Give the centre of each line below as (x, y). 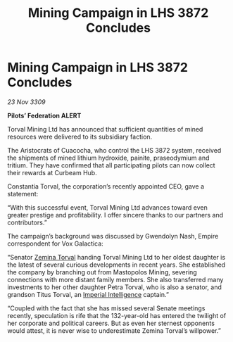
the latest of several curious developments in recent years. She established (116, 265)
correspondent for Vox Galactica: (55, 243)
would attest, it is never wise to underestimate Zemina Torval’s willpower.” (114, 330)
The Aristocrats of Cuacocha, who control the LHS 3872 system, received (114, 150)
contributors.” (27, 222)
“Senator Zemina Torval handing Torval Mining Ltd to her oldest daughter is (116, 257)
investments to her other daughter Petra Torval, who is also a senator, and (114, 287)
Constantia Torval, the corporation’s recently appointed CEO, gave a (106, 186)
